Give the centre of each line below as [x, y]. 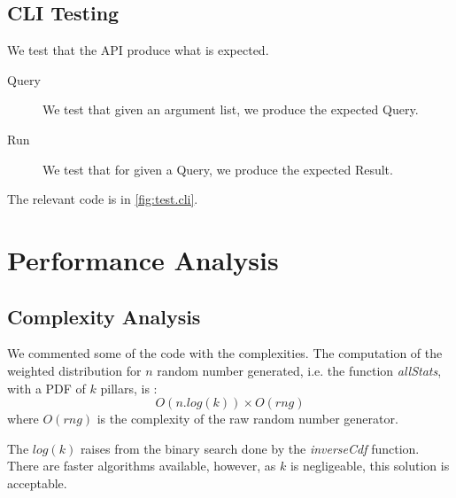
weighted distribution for [74, 370]
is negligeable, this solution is [370, 466]
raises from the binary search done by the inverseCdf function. [250, 448]
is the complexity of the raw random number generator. [247, 419]
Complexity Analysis [104, 316]
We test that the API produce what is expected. [138, 50]
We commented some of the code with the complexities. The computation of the [225, 353]
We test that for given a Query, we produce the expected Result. [218, 169]
